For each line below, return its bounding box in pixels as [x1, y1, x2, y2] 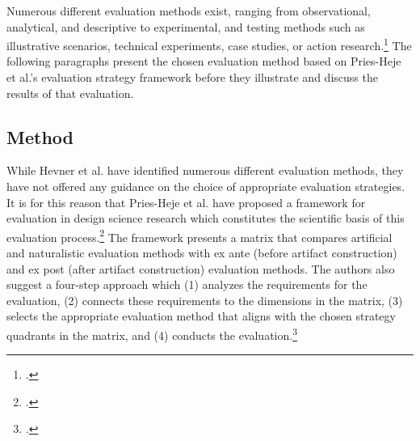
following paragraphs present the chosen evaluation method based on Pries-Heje [6, 53, 401, 70]
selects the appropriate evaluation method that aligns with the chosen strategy [6, 307, 396, 324]
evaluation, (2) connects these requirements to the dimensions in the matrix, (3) [6, 291, 403, 308]
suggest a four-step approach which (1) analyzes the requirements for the [6, 276, 367, 293]
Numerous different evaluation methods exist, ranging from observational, [6, 2, 371, 19]
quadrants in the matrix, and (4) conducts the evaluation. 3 [6, 324, 298, 343]
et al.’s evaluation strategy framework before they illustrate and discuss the [6, 69, 378, 86]
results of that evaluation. [6, 84, 134, 101]
